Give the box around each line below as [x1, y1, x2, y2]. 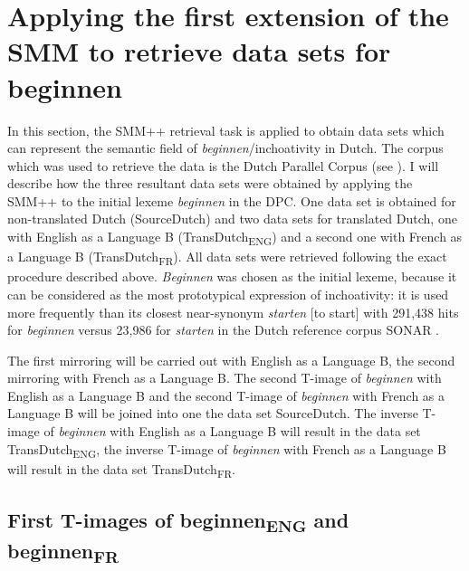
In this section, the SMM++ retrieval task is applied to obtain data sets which [7, 120, 445, 139]
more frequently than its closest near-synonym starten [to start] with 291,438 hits [7, 302, 459, 321]
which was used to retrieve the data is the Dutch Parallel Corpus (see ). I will [7, 156, 439, 175]
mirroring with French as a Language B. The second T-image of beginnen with [7, 368, 442, 387]
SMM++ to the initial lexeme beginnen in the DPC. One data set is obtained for [7, 191, 456, 210]
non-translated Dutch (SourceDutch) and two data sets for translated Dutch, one [7, 209, 457, 228]
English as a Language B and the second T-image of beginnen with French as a [7, 385, 445, 404]
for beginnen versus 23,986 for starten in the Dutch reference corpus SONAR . [7, 320, 440, 339]
